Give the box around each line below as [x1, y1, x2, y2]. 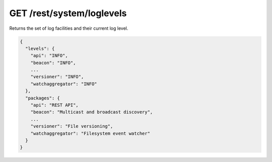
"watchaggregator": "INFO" [30, 81, 98, 87]
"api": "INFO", [30, 53, 68, 59]
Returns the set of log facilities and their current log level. [9, 25, 128, 31]
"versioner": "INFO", [30, 74, 84, 80]
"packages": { [25, 95, 60, 101]
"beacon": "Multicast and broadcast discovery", [30, 109, 153, 115]
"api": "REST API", [30, 102, 79, 108]
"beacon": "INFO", [30, 60, 76, 66]
